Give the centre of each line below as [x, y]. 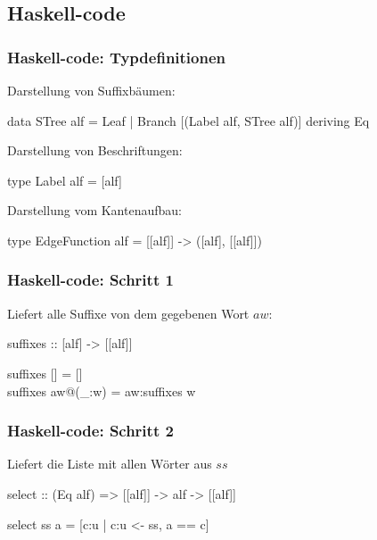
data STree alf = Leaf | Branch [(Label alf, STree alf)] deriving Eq [188, 120]
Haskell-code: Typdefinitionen [117, 57]
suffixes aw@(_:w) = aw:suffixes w [102, 390]
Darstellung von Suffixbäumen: [91, 90]
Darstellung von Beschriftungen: [95, 150]
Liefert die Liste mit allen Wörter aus [110, 464]
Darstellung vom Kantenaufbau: [94, 210]
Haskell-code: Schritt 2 [90, 431]
